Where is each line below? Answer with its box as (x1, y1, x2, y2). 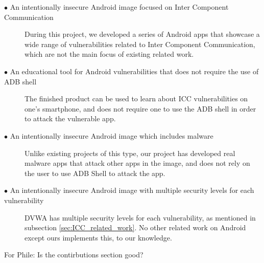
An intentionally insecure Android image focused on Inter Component (10, 2, 229, 12)
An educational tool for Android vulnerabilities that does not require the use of (10, 65, 259, 76)
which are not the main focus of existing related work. (25, 49, 194, 59)
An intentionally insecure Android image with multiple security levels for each (10, 185, 254, 195)
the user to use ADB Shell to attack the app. (25, 167, 165, 178)
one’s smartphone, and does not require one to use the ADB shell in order (25, 103, 256, 114)
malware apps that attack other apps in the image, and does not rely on (25, 158, 250, 168)
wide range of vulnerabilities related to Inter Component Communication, (25, 38, 255, 49)
